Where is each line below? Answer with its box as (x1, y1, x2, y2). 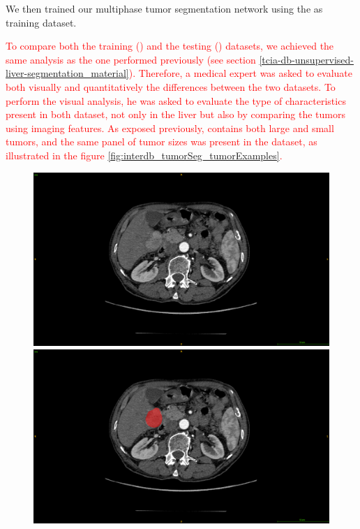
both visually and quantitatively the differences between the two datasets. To (6, 79, 336, 94)
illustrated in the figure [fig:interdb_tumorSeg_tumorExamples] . (6, 147, 283, 162)
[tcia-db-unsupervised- (259, 52, 354, 66)
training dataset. (6, 15, 77, 29)
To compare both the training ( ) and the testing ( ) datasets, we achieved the (6, 38, 334, 53)
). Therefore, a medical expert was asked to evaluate (128, 66, 352, 80)
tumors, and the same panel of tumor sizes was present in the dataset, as (6, 134, 317, 149)
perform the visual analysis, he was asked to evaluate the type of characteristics (6, 93, 346, 108)
